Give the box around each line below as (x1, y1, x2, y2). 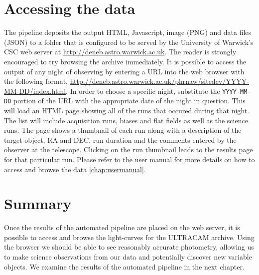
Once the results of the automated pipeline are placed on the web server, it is (4, 222, 240, 233)
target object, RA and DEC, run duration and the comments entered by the (4, 134, 237, 145)
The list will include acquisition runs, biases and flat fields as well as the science (4, 115, 248, 125)
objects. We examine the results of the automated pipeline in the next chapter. (4, 261, 245, 272)
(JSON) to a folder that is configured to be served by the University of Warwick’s (4, 36, 254, 47)
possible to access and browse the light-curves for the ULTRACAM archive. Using (4, 232, 255, 242)
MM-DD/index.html (4, 85, 66, 96)
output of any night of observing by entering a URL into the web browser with (4, 66, 245, 76)
